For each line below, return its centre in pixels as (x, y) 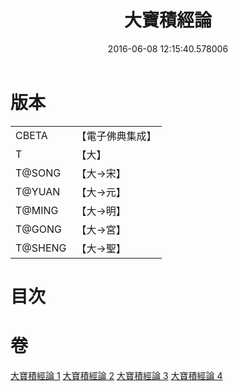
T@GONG (38, 229)
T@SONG (38, 173)
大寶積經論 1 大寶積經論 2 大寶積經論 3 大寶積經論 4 (116, 375)
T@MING (37, 210)
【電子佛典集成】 (116, 136)
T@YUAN (38, 191)
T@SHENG (41, 248)
